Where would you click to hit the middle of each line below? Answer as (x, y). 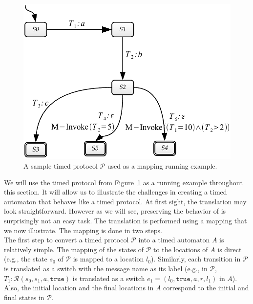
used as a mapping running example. (162, 166)
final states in (24, 297)
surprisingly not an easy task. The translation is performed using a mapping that (126, 221)
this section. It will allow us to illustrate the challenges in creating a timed (116, 192)
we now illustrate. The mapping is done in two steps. (83, 230)
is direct (230, 249)
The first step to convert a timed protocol (66, 240)
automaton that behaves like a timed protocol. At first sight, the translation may (125, 201)
